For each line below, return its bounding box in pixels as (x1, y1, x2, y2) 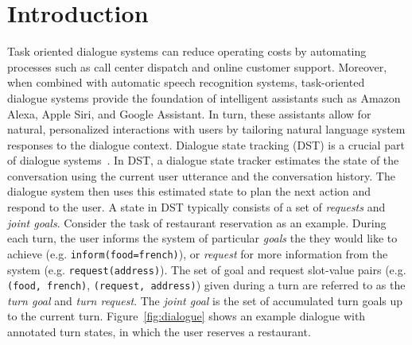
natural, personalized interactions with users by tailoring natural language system (7, 121, 406, 138)
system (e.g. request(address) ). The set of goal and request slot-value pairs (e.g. (7, 261, 406, 277)
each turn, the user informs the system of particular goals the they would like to (7, 230, 398, 246)
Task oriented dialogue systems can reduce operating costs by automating (7, 43, 367, 60)
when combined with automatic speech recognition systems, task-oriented (7, 74, 365, 91)
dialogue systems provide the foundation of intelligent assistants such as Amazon (7, 89, 401, 106)
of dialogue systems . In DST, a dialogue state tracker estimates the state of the (7, 152, 399, 169)
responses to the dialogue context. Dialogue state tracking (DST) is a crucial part (7, 136, 405, 153)
